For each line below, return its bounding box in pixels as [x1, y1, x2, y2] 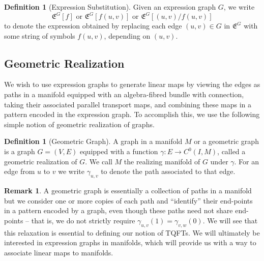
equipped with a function [80, 146, 158, 157]
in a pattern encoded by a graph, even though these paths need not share [4, 205, 233, 216]
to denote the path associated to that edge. [101, 166, 236, 177]
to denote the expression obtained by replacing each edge [4, 20, 182, 31]
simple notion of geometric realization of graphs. [4, 119, 155, 129]
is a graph [4, 146, 35, 157]
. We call [85, 156, 112, 166]
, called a [217, 146, 246, 157]
